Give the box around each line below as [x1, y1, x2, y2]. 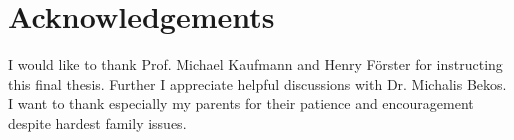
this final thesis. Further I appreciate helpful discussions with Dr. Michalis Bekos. [8, 73, 507, 94]
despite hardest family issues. [8, 112, 187, 133]
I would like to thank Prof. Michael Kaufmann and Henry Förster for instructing [8, 54, 503, 75]
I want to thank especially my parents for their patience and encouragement [8, 93, 474, 114]
